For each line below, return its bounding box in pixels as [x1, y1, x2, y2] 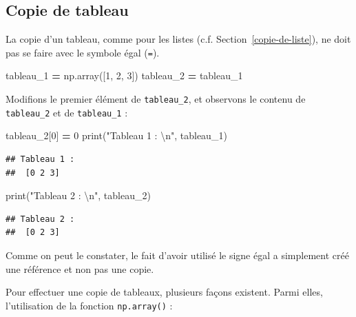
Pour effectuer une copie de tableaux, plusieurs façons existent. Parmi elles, [6, 285, 323, 299]
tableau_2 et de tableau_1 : [6, 105, 128, 119]
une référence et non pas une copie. [6, 261, 154, 276]
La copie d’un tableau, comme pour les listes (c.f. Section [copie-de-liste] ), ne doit [6, 32, 351, 46]
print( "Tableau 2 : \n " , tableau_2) [6, 188, 151, 203]
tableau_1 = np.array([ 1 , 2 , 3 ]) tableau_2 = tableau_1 [6, 68, 243, 83]
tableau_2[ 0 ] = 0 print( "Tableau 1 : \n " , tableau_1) [6, 128, 227, 143]
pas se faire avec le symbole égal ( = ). [6, 45, 160, 59]
